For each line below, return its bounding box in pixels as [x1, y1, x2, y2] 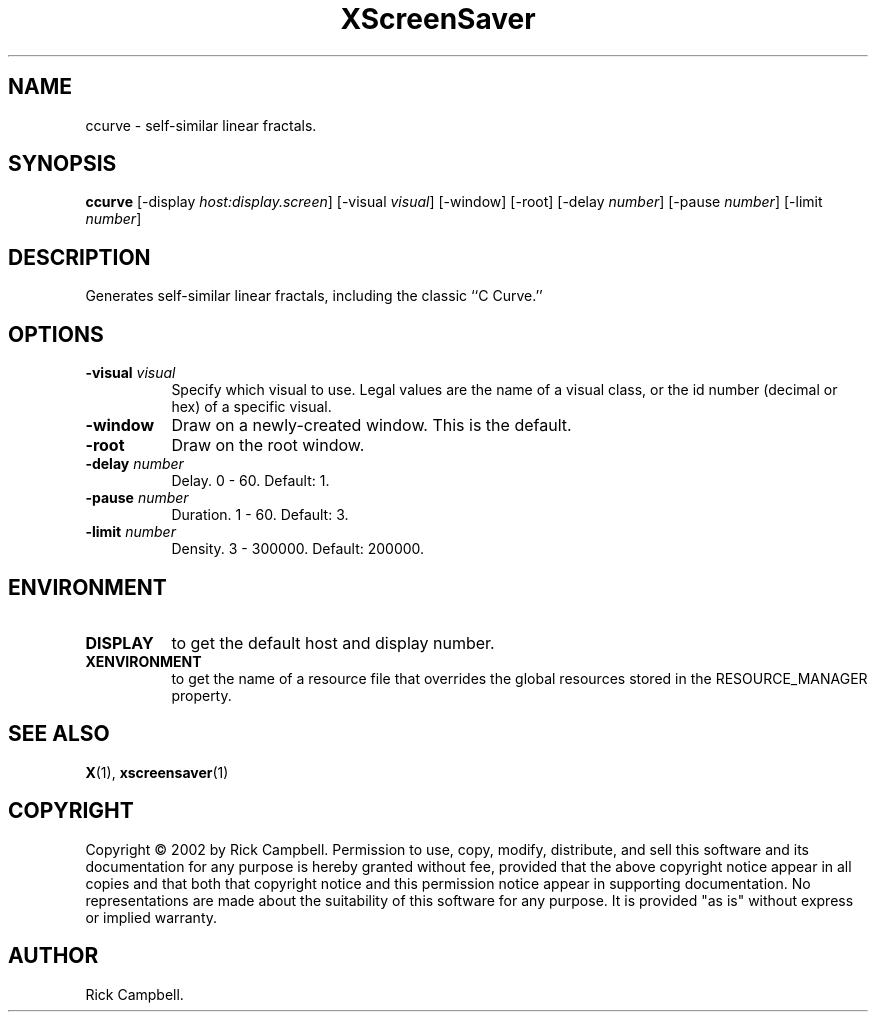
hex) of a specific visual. [171, 398, 332, 416]
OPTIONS [8, 321, 104, 347]
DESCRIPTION [8, 244, 151, 270]
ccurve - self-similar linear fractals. [85, 116, 317, 134]
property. [171, 686, 232, 704]
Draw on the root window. [171, 435, 365, 456]
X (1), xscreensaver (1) [85, 763, 229, 781]
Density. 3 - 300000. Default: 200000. [171, 540, 425, 558]
